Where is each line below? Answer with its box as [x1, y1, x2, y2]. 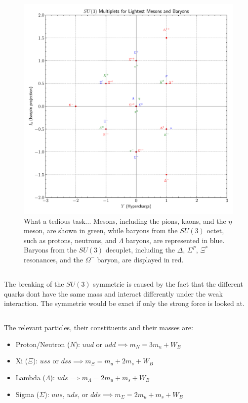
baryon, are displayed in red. [97, 254, 184, 264]
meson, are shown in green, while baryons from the [24, 225, 178, 236]
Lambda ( [15, 372, 45, 382]
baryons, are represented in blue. [125, 235, 225, 245]
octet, [207, 225, 224, 236]
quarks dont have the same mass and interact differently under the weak [4, 288, 223, 299]
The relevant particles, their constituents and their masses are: [4, 322, 193, 333]
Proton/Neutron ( [15, 339, 70, 349]
